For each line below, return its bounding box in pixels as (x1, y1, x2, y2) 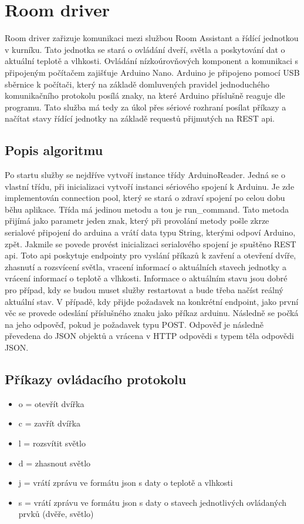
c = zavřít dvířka (18, 417, 80, 429)
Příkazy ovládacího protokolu (5, 370, 187, 388)
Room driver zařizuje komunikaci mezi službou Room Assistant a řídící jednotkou (5, 32, 299, 44)
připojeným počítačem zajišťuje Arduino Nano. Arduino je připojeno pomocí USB (5, 66, 300, 78)
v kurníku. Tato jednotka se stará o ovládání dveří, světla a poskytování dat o (5, 43, 285, 55)
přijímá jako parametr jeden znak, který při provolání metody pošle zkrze (5, 214, 269, 227)
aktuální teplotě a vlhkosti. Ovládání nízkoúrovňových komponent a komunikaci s (5, 55, 298, 67)
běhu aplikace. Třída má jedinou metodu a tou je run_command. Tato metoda (5, 203, 289, 215)
